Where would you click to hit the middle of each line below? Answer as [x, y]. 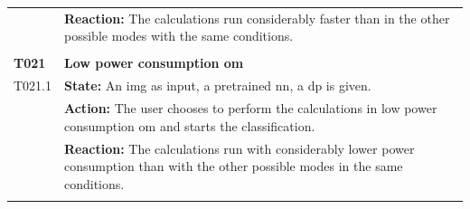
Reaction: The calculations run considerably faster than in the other [257, 18]
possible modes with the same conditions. [179, 36]
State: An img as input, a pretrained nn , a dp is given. [218, 85]
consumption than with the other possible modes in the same [234, 166]
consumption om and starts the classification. [190, 125]
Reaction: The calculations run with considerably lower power [240, 148]
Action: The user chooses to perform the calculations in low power [251, 108]
